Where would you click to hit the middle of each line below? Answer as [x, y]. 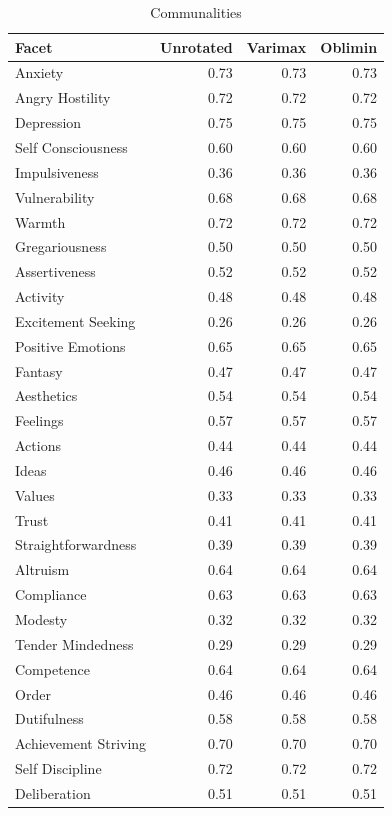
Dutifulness [49, 718]
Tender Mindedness [74, 643]
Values [35, 494]
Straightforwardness [76, 544]
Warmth [40, 221]
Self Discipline [58, 768]
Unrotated [196, 46]
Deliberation [53, 792]
